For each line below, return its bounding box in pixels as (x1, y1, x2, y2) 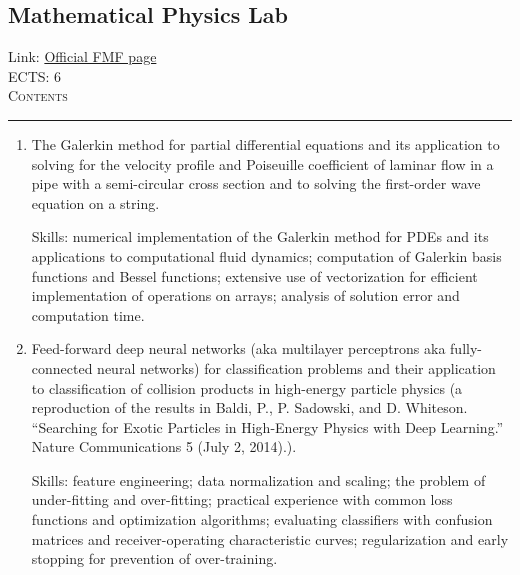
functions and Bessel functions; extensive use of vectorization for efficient (31, 265, 478, 286)
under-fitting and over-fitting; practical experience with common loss (31, 489, 453, 510)
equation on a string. (31, 192, 160, 213)
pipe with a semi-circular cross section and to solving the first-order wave (31, 173, 481, 194)
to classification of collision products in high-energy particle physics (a (31, 377, 463, 398)
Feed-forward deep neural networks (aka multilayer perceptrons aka (31, 338, 446, 359)
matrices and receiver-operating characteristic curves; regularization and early (31, 528, 509, 549)
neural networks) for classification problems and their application (97, 357, 496, 378)
